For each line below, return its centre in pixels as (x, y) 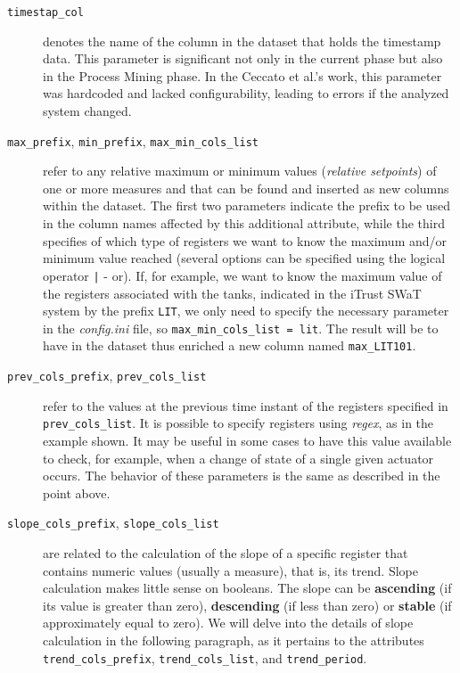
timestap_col (45, 12)
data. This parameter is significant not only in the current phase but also (243, 58)
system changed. (87, 111)
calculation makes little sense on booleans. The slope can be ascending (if (247, 588)
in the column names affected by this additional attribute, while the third (244, 223)
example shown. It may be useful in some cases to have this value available (247, 440)
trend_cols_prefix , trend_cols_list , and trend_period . (205, 657)
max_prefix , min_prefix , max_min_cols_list (133, 140)
